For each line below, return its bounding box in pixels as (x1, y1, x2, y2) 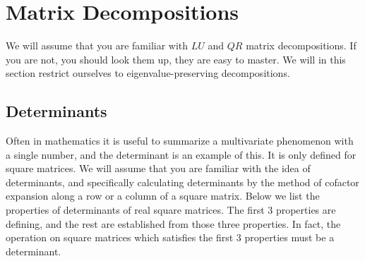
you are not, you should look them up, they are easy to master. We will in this (6, 51, 346, 66)
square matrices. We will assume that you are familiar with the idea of (6, 161, 311, 176)
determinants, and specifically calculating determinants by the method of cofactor (6, 174, 359, 189)
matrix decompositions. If (246, 38, 357, 53)
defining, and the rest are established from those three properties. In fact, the (6, 216, 341, 231)
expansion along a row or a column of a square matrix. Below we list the (6, 188, 320, 203)
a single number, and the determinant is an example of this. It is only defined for (6, 147, 357, 162)
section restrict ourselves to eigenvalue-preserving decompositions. (6, 66, 290, 80)
